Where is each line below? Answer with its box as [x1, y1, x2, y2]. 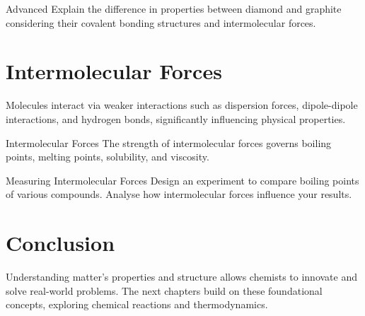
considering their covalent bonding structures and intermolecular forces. [6, 15, 316, 30]
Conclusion [6, 228, 115, 257]
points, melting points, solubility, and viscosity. [6, 149, 209, 164]
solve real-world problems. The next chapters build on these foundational [6, 283, 323, 298]
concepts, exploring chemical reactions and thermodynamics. [6, 297, 268, 312]
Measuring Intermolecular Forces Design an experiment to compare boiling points [6, 172, 359, 187]
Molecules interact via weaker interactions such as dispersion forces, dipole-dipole [6, 98, 358, 112]
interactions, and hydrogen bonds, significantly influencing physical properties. [6, 111, 346, 126]
